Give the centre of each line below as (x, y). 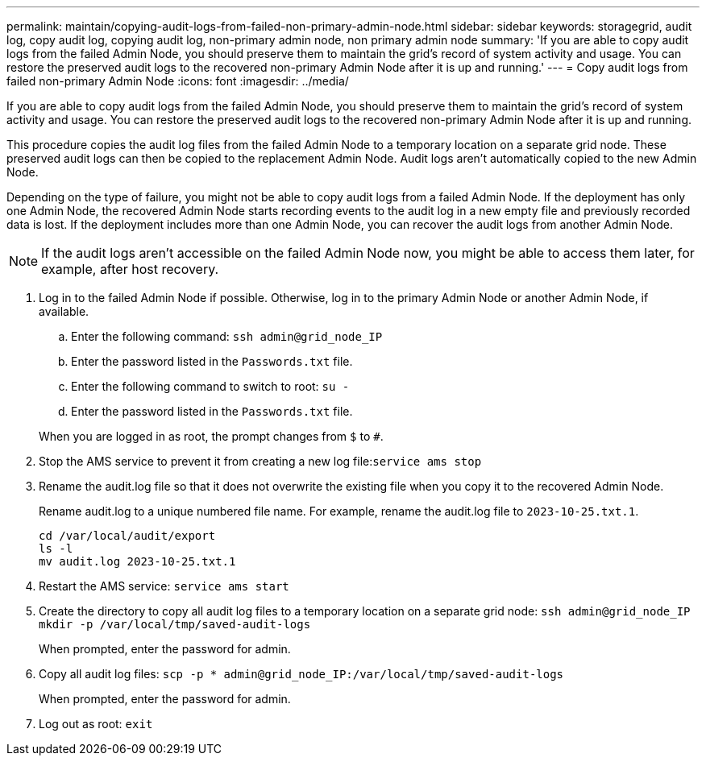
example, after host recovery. (130, 269)
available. (64, 311)
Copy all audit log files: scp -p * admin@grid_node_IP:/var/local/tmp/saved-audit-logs (301, 674)
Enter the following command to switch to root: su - (210, 386)
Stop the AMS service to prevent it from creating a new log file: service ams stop (260, 461)
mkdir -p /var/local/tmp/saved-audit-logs (175, 624)
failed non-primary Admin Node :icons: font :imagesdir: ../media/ (178, 81)
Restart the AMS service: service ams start (164, 586)
